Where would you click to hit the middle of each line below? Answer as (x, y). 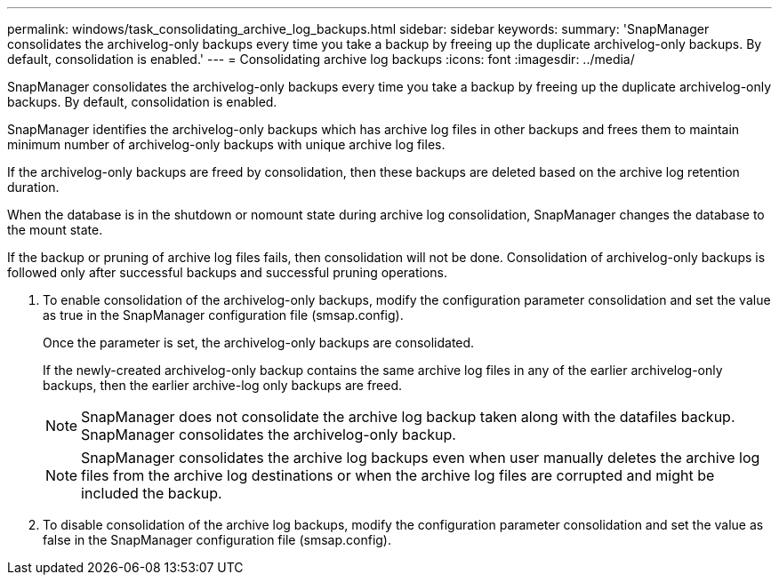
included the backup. (152, 493)
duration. (33, 187)
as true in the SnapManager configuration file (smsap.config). (223, 315)
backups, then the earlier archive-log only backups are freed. (223, 385)
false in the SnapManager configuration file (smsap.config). (217, 540)
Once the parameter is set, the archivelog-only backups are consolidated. (259, 343)
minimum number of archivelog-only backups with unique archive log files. (226, 144)
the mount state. (55, 230)
